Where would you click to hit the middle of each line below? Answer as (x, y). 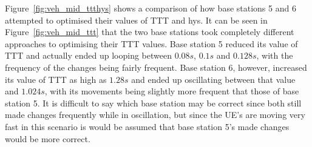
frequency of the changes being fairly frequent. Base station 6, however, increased (156, 67)
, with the (275, 55)
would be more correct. (48, 138)
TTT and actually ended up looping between (88, 55)
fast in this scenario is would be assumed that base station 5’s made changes (147, 126)
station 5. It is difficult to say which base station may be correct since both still (153, 103)
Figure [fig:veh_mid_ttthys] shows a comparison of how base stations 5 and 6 (151, 8)
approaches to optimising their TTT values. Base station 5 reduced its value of (151, 43)
